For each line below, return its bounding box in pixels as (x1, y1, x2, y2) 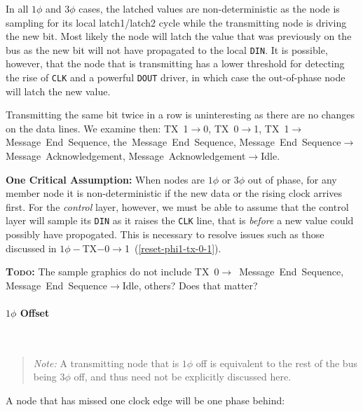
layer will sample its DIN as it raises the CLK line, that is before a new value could (6, 213, 354, 228)
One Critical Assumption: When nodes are (6, 172, 205, 186)
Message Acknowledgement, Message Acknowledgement (6, 149, 246, 163)
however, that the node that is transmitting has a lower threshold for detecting (6, 56, 345, 71)
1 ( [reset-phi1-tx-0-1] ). (124, 240, 221, 255)
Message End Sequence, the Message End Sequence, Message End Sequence (6, 135, 341, 149)
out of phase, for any (247, 172, 337, 186)
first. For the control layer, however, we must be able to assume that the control (6, 199, 349, 214)
